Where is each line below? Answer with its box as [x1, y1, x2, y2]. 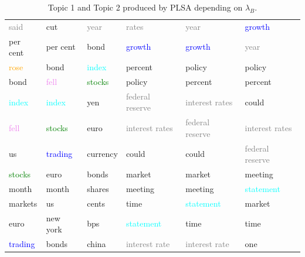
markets [9, 197, 38, 209]
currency [87, 148, 118, 160]
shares [87, 182, 109, 194]
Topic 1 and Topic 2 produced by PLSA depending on [48, 1, 243, 13]
